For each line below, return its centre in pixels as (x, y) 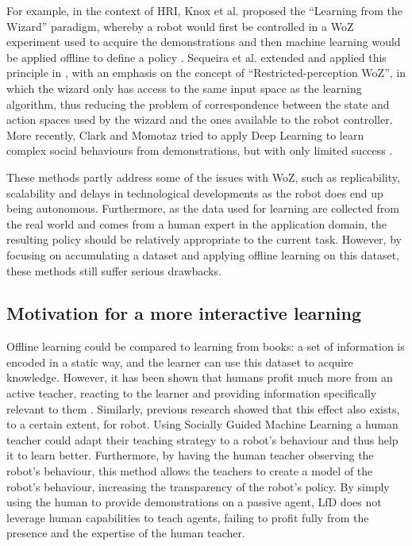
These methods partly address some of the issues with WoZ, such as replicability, (203, 177)
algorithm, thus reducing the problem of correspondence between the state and (198, 104)
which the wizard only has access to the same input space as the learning (184, 88)
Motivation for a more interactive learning (184, 313)
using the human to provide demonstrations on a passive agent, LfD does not (194, 502)
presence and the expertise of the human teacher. (126, 533)
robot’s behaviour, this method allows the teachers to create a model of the (190, 471)
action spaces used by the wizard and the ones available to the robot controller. (200, 119)
